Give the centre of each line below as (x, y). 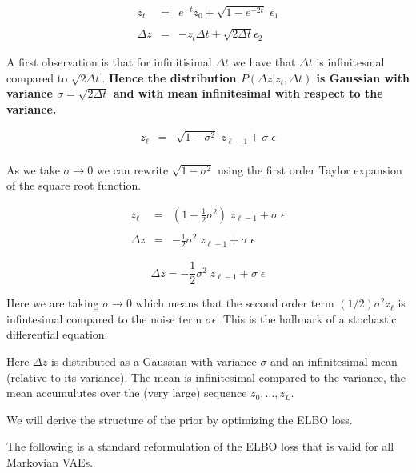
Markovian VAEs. (50, 462)
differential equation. (57, 334)
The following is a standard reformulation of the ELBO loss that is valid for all (200, 446)
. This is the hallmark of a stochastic (306, 318)
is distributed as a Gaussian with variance (154, 361)
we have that (264, 61)
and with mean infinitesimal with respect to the (248, 93)
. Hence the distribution (169, 77)
